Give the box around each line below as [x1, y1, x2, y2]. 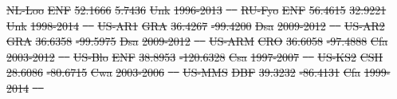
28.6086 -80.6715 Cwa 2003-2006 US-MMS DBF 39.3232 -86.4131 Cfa [6, 64, 361, 81]
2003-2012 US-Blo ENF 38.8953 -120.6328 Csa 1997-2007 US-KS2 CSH [6, 48, 383, 65]
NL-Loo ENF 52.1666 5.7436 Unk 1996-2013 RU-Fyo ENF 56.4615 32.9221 [6, 2, 387, 18]
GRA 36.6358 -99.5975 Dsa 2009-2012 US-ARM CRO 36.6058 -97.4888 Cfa [6, 33, 388, 49]
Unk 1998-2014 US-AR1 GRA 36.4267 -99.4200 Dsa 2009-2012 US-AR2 [6, 17, 385, 34]
